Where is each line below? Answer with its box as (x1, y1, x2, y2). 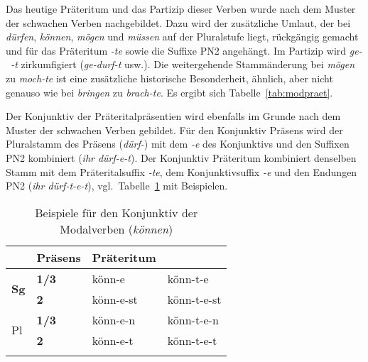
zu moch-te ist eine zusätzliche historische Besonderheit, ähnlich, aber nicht (6, 70, 333, 85)
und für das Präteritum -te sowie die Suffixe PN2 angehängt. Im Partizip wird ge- (6, 43, 362, 57)
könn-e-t (92, 331, 134, 349)
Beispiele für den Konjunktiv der (35, 204, 198, 221)
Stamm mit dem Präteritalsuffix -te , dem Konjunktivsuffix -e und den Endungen (6, 164, 357, 179)
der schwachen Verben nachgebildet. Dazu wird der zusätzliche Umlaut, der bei (6, 15, 351, 30)
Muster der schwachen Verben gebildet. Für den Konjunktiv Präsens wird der (6, 122, 343, 137)
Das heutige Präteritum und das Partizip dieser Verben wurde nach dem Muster (6, 1, 356, 16)
